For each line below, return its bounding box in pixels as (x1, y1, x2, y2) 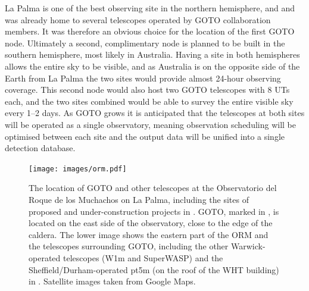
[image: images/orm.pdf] (29, 164, 127, 173)
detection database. (5, 142, 76, 154)
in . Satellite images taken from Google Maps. (29, 275, 196, 287)
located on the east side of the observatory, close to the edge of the (29, 217, 273, 229)
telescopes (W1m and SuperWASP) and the (63, 251, 223, 264)
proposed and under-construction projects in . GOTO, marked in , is (29, 205, 279, 217)
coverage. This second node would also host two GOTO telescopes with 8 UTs (5, 83, 290, 96)
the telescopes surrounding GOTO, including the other (29, 240, 229, 252)
